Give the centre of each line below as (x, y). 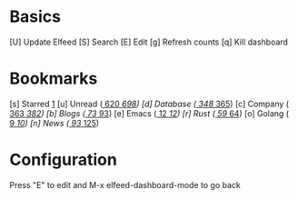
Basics (35, 17)
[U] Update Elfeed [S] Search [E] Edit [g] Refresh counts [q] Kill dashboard (149, 42)
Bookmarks (54, 79)
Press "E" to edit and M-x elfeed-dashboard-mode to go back (125, 184)
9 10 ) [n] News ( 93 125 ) (55, 123)
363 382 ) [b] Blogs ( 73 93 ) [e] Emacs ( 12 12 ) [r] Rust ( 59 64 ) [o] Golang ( (149, 113)
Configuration (64, 160)
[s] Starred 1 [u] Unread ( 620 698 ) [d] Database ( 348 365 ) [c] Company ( (149, 104)
